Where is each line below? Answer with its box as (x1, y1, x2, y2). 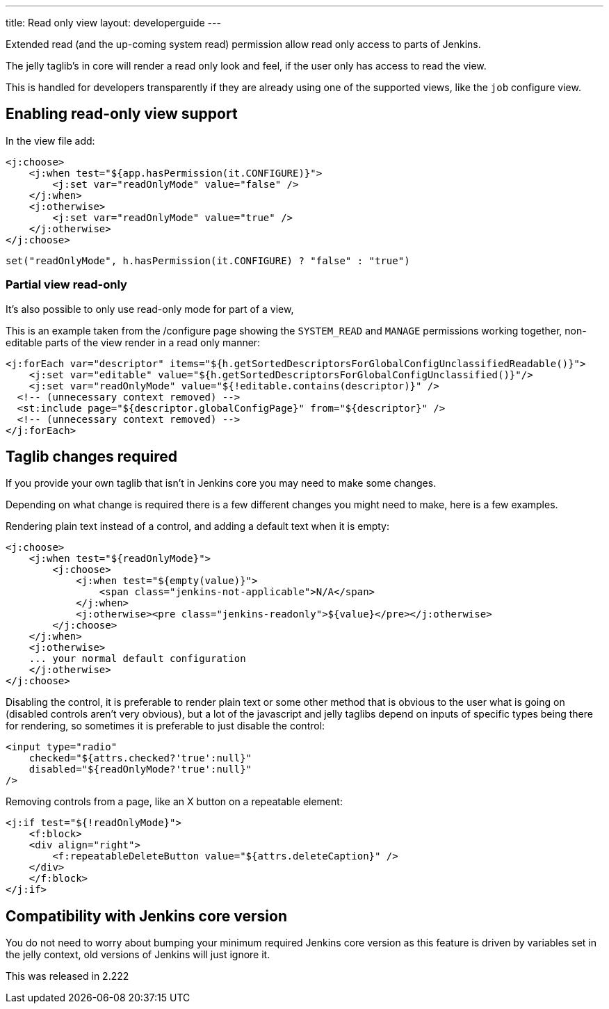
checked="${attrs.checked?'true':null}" (29, 752, 252, 764)
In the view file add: (6, 134, 95, 147)
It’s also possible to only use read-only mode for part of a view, (6, 302, 294, 315)
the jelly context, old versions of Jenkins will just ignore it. (6, 949, 270, 961)
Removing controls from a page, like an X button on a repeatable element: (6, 796, 343, 808)
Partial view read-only (6, 277, 127, 292)
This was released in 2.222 (6, 970, 129, 983)
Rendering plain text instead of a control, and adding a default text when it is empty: (6, 520, 390, 533)
